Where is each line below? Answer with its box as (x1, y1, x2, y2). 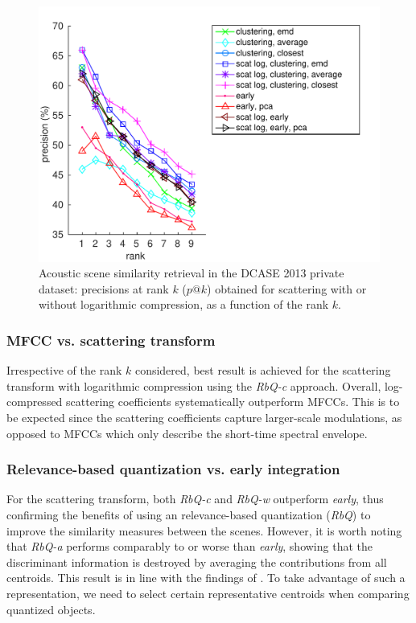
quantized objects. (6, 600, 96, 617)
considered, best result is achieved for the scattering (134, 362, 391, 379)
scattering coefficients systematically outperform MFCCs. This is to (66, 393, 400, 410)
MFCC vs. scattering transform (6, 330, 216, 350)
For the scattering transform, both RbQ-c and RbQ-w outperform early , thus (6, 490, 384, 507)
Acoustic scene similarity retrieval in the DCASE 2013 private (39, 264, 344, 281)
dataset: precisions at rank (39, 280, 169, 297)
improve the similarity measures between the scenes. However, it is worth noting (6, 522, 402, 539)
